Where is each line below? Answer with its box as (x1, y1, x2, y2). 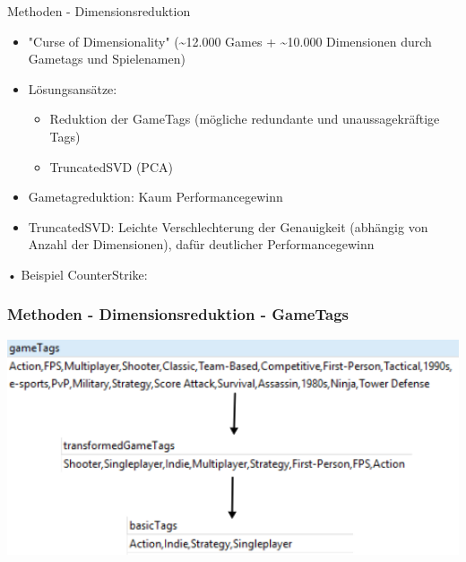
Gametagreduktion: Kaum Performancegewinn (28, 187, 283, 206)
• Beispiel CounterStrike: (7, 264, 148, 283)
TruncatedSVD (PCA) (49, 157, 173, 176)
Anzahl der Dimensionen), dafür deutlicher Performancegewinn (28, 235, 375, 254)
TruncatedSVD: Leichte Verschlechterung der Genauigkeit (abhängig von (28, 217, 428, 236)
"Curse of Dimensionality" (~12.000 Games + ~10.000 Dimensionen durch (28, 31, 432, 50)
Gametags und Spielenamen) (28, 49, 186, 68)
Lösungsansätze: (28, 79, 117, 98)
